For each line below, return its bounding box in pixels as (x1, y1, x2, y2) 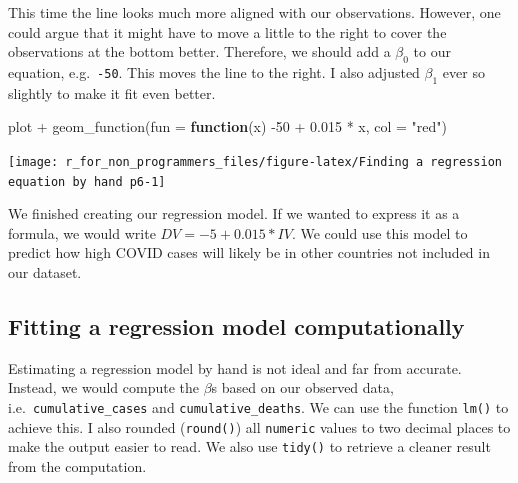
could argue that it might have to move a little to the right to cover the (8, 21, 447, 42)
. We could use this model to (291, 222, 468, 243)
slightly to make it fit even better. (8, 82, 216, 103)
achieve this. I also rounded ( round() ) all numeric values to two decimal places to (8, 416, 511, 437)
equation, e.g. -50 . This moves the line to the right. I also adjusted (8, 61, 420, 82)
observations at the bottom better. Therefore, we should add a (8, 41, 391, 62)
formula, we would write (8, 222, 156, 243)
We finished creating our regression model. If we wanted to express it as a (8, 203, 460, 224)
